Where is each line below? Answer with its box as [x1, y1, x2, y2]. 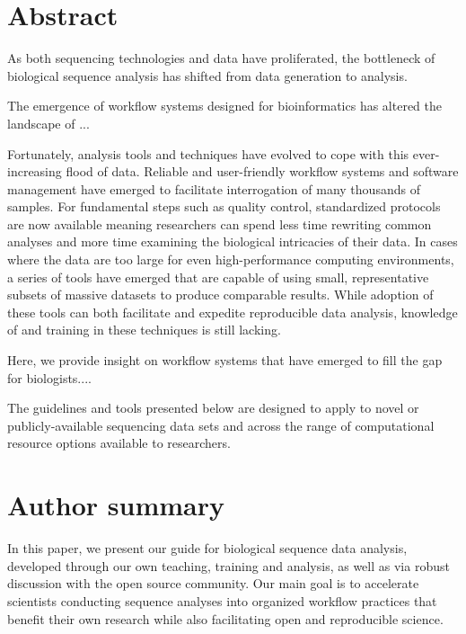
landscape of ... [7, 113, 90, 132]
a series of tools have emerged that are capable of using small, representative [7, 267, 429, 286]
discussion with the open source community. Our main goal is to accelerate [7, 574, 419, 593]
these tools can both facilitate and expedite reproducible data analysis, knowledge [7, 302, 458, 321]
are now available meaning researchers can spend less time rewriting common [7, 214, 432, 233]
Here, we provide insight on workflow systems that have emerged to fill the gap [7, 351, 443, 370]
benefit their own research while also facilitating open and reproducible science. [7, 609, 444, 628]
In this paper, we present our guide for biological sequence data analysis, [7, 539, 408, 558]
